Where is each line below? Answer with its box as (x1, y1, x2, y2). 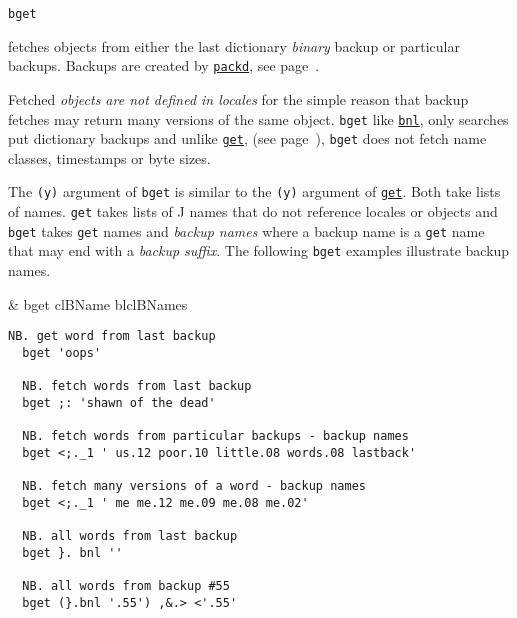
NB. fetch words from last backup (22, 379, 252, 394)
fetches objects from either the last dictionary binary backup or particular (8, 35, 460, 56)
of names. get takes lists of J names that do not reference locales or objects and (8, 201, 498, 222)
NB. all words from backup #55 (22, 579, 230, 594)
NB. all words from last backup (22, 529, 238, 544)
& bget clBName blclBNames (8, 293, 188, 314)
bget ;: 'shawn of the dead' (22, 395, 216, 410)
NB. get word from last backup (8, 329, 216, 344)
